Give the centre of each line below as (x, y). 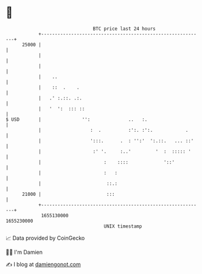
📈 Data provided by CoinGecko (45, 238)
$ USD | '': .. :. (77, 119)
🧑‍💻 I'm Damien (24, 252)
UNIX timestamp (123, 226)
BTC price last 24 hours (124, 29)
